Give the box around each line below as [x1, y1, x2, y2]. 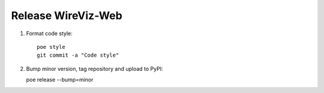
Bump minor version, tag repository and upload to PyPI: [26, 65, 163, 72]
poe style [37, 44, 65, 50]
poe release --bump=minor [26, 76, 94, 83]
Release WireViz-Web [11, 9, 122, 22]
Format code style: [26, 30, 73, 37]
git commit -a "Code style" [37, 52, 119, 59]
